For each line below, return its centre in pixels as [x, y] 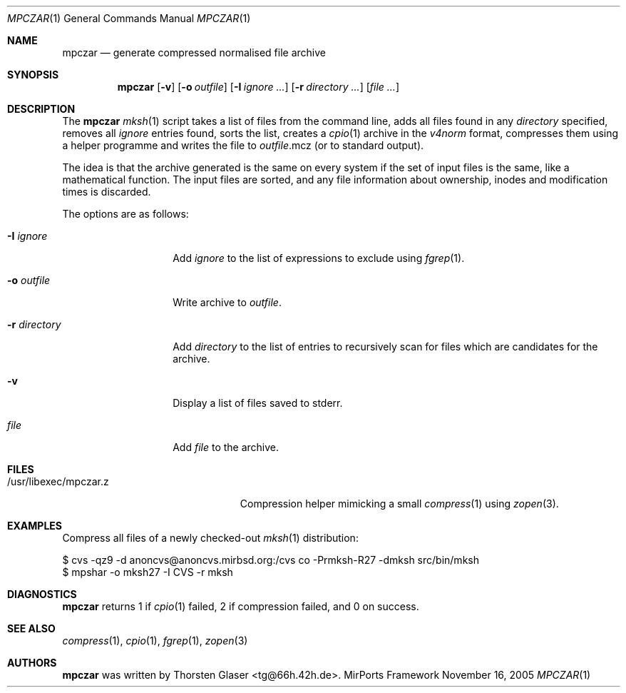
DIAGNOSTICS [42, 594]
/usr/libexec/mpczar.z [58, 481]
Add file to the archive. [226, 447]
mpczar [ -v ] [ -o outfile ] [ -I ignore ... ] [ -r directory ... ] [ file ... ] [258, 87]
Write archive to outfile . [227, 302]
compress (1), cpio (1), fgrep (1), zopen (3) [155, 641]
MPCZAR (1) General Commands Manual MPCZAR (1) [129, 18]
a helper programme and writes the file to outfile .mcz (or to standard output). [243, 145]
